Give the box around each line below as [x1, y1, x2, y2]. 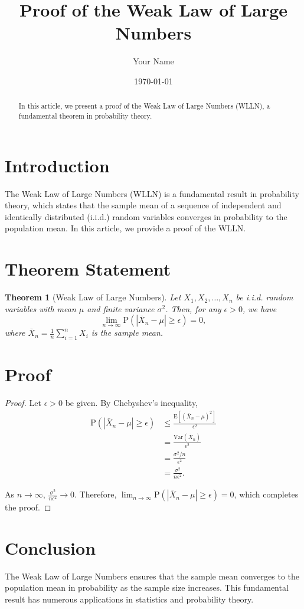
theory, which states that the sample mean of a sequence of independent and [5, 199, 282, 211]
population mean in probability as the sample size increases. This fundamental [5, 581, 289, 594]
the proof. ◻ [5, 501, 51, 513]
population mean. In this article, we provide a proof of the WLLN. [5, 222, 246, 234]
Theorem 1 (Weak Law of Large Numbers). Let [5, 291, 181, 303]
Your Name [133, 55, 174, 67]
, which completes [234, 488, 299, 500]
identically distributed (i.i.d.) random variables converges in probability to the [5, 210, 287, 222]
